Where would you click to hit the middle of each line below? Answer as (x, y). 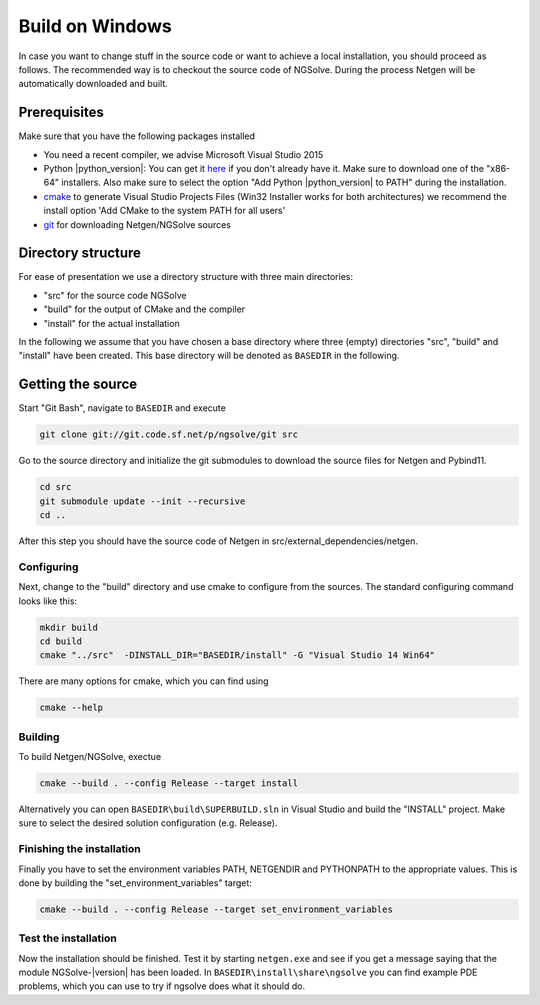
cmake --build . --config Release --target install (169, 783)
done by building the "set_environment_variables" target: (135, 882)
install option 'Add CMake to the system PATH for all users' (164, 211)
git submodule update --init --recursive (142, 501)
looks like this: (48, 601)
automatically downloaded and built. (93, 84)
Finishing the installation (80, 849)
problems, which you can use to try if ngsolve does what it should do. (161, 986)
